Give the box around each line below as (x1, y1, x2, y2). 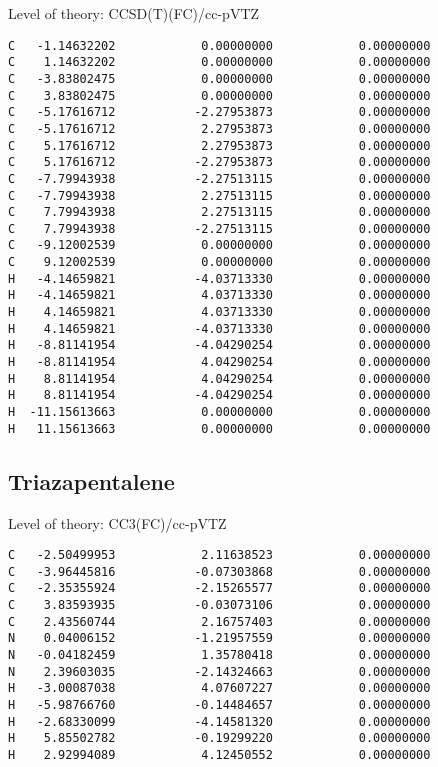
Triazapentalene (8, 465, 175, 496)
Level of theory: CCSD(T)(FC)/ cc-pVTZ (8, 3, 260, 23)
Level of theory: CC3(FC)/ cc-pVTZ (8, 512, 227, 533)
